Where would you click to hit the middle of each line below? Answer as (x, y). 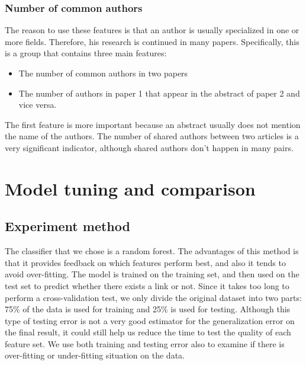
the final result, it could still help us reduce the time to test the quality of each (148, 332)
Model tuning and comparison (130, 188)
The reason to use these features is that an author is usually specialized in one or (152, 30)
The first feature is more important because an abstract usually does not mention (153, 124)
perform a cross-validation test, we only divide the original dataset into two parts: (153, 297)
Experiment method (67, 226)
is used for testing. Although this (231, 309)
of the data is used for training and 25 (92, 309)
